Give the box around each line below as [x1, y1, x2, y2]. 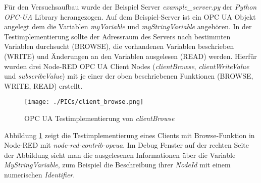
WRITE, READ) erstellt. [4, 80, 83, 91]
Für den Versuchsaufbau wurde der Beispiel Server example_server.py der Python [4, 2, 257, 12]
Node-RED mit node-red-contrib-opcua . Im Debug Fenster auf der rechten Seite [4, 140, 249, 150]
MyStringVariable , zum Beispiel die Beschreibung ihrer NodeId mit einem [4, 159, 231, 170]
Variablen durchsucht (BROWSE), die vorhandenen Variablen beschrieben [4, 41, 234, 51]
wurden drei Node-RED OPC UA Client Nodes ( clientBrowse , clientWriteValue [4, 60, 249, 71]
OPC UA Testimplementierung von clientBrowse [24, 113, 175, 123]
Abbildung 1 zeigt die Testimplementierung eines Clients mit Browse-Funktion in [4, 130, 255, 140]
